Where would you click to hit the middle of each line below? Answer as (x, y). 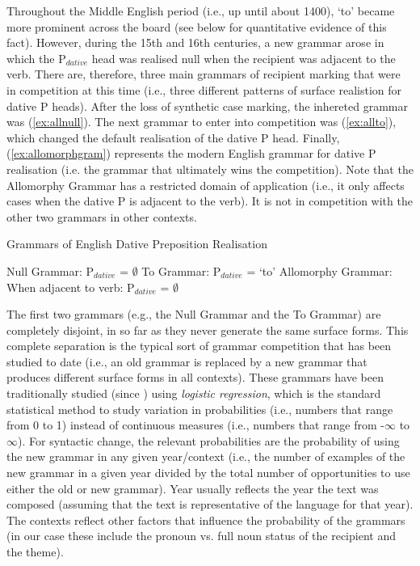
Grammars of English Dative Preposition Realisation (137, 244)
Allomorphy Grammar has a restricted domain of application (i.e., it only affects (206, 185)
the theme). (35, 551)
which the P (36, 58)
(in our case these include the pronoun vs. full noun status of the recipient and (201, 536)
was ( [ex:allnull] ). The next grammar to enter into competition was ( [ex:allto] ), (202, 122)
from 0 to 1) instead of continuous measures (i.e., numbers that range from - (196, 425)
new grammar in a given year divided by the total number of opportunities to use (208, 473)
